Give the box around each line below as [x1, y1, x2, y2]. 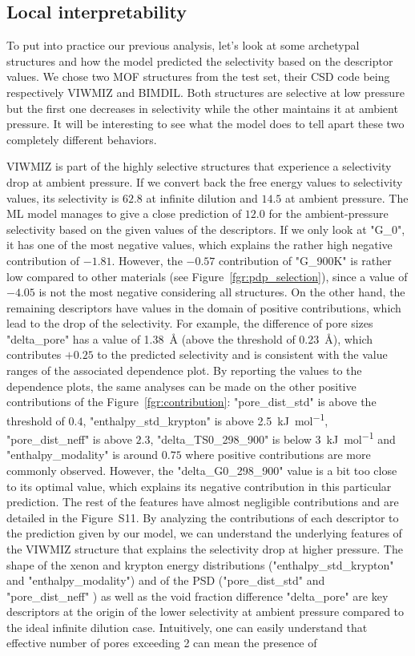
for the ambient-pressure [268, 205, 389, 222]
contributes [6, 346, 62, 363]
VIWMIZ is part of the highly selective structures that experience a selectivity [6, 158, 392, 175]
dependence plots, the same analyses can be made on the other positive [6, 377, 357, 394]
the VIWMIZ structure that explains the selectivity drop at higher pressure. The [6, 540, 403, 557]
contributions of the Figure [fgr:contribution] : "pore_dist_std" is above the [6, 393, 377, 410]
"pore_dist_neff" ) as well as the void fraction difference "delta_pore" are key [6, 587, 389, 604]
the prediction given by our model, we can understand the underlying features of [6, 525, 402, 541]
